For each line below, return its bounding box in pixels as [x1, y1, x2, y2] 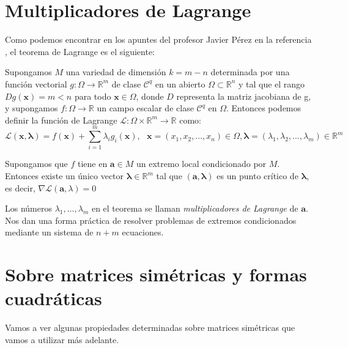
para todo [74, 89, 111, 102]
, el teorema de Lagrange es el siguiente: [5, 45, 155, 57]
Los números [5, 202, 52, 215]
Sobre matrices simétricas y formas [5, 262, 307, 287]
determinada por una [210, 65, 290, 78]
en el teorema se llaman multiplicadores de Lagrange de [91, 202, 298, 215]
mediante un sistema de [5, 226, 94, 239]
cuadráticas [5, 286, 102, 311]
